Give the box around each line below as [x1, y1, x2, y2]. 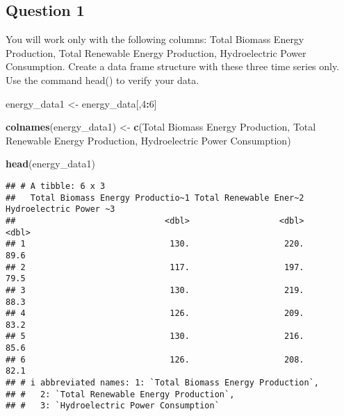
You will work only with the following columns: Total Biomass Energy [6, 32, 304, 47]
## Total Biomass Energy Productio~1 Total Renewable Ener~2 [6, 192, 304, 203]
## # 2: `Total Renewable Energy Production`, [6, 389, 235, 399]
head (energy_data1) [6, 156, 95, 171]
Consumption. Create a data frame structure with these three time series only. [6, 59, 340, 74]
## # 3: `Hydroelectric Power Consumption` [6, 401, 220, 411]
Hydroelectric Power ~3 [6, 204, 115, 215]
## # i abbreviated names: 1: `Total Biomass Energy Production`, [6, 378, 320, 388]
